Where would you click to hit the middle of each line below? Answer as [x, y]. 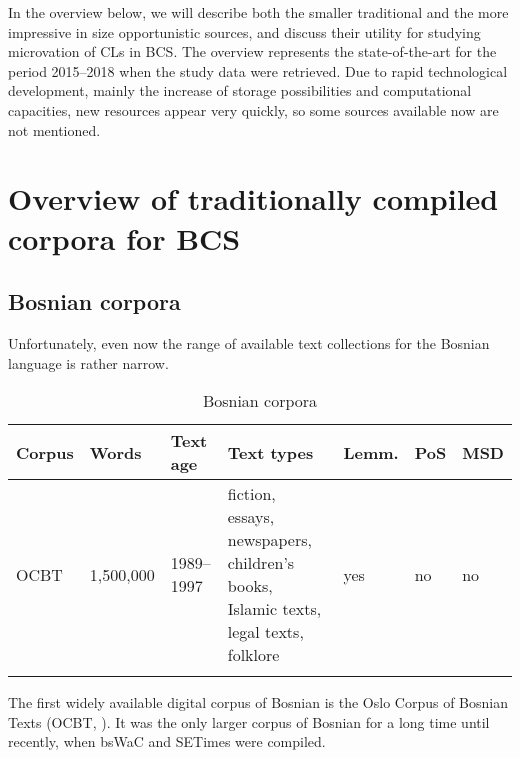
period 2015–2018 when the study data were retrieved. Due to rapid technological [258, 70]
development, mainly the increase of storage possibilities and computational [240, 90]
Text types [270, 452]
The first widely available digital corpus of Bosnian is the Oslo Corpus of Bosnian [258, 702]
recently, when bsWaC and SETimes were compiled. [167, 741]
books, [250, 586]
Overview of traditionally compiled [253, 198]
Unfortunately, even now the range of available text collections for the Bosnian [249, 342]
